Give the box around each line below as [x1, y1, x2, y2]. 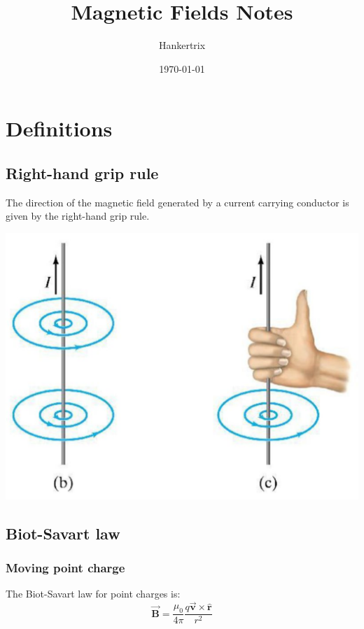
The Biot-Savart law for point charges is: [6, 586, 181, 601]
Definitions [6, 114, 113, 143]
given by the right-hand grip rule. [6, 209, 150, 223]
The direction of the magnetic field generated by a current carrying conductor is [6, 195, 349, 209]
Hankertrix [158, 38, 206, 52]
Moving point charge [6, 559, 125, 577]
